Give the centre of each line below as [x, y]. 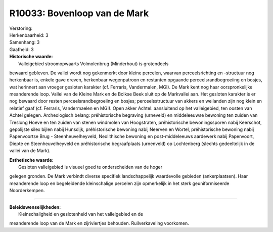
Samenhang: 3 [25, 42]
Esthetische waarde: [32, 160]
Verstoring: [21, 28]
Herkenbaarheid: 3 [29, 35]
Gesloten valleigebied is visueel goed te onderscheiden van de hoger [90, 167]
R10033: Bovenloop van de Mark [79, 13]
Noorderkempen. [27, 191]
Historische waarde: [31, 57]
